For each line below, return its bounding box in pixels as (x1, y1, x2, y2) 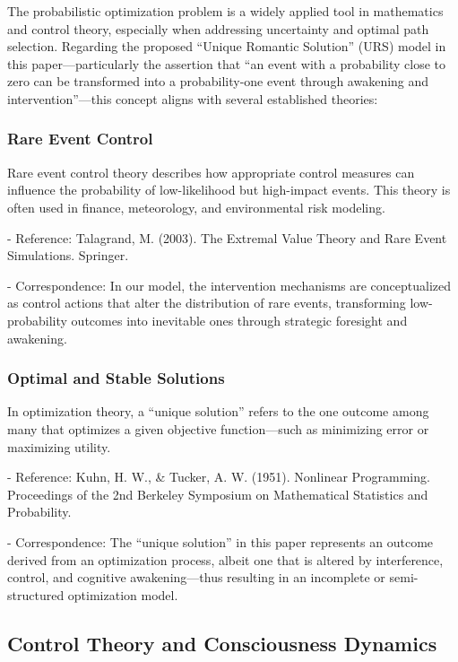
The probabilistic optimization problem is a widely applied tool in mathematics (7, 2, 444, 20)
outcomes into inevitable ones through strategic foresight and (71, 310, 408, 329)
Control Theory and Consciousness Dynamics (7, 629, 437, 657)
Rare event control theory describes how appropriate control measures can (7, 162, 415, 181)
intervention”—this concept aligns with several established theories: (7, 89, 378, 108)
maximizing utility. (7, 437, 111, 456)
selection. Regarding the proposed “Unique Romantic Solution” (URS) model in (7, 37, 446, 56)
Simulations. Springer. (7, 246, 129, 265)
